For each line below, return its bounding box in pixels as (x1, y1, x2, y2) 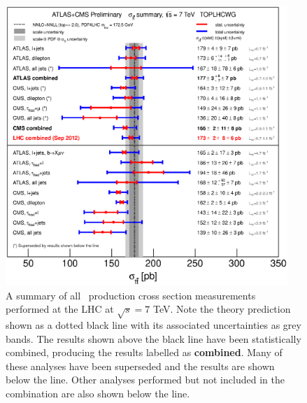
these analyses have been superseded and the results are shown (6, 358, 275, 373)
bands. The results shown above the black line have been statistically (6, 331, 301, 346)
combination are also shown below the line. (6, 386, 190, 400)
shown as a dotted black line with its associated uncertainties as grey (6, 317, 301, 332)
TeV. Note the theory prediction (153, 302, 291, 316)
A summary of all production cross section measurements (6, 288, 256, 302)
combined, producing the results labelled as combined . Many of (6, 345, 283, 360)
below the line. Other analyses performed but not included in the (6, 372, 285, 387)
